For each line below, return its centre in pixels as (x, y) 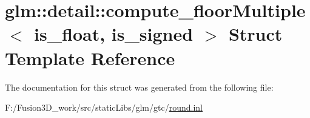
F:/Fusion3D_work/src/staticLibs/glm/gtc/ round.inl (104, 107)
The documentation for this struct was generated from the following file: (139, 87)
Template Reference (90, 57)
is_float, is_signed (114, 34)
